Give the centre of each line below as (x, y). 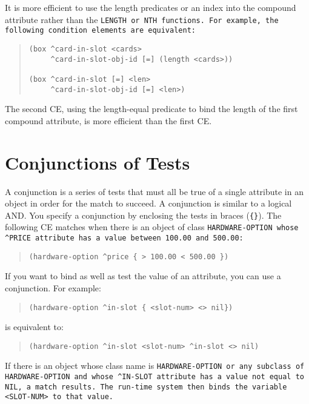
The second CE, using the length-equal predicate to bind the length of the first (151, 109)
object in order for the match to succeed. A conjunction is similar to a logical (148, 203)
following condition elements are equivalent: (100, 31)
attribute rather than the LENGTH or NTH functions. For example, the (142, 19)
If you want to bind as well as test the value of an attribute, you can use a (143, 276)
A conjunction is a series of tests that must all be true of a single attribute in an (154, 191)
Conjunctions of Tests (98, 162)
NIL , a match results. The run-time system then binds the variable (146, 387)
